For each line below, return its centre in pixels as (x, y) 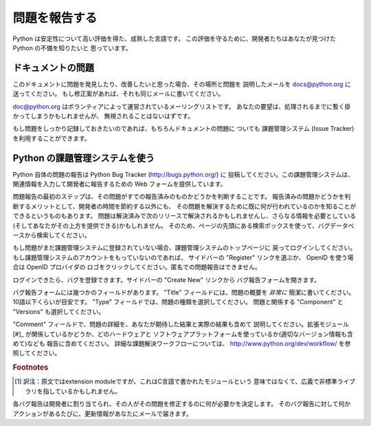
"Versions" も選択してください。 (59, 311)
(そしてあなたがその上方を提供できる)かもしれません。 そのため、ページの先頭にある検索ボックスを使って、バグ (171, 225)
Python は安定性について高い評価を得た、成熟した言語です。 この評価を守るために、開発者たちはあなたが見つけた (175, 39)
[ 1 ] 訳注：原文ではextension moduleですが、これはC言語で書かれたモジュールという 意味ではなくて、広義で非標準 (176, 381)
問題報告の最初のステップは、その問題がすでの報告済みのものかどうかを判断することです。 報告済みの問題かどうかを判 (182, 197)
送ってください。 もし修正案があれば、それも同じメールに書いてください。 (119, 94)
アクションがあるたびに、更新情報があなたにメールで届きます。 (102, 414)
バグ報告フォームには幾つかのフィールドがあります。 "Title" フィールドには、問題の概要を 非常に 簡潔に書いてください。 (184, 292)
